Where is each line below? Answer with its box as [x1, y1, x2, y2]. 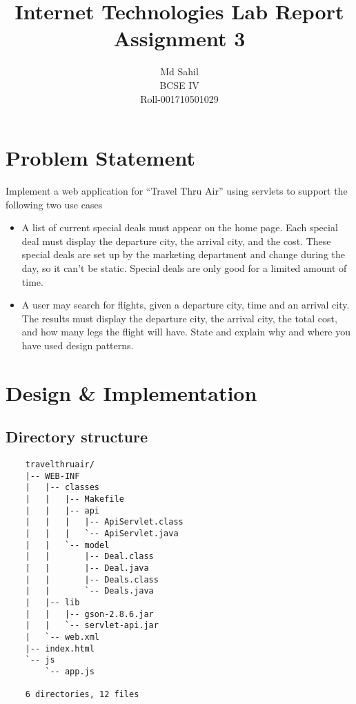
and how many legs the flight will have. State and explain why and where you [21, 324, 350, 339]
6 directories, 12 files [25, 690, 139, 700]
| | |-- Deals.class [25, 574, 159, 585]
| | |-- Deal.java [25, 563, 149, 574]
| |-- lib [25, 598, 80, 608]
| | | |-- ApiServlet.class [25, 517, 184, 527]
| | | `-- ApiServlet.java [25, 529, 179, 539]
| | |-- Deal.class [25, 551, 154, 562]
